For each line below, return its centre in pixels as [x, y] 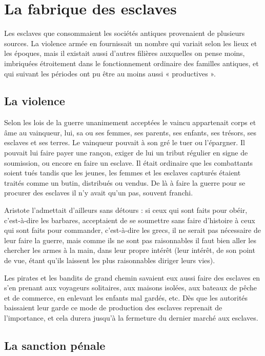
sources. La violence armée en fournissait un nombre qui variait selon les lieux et [131, 43]
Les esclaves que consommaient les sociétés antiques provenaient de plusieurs [125, 33]
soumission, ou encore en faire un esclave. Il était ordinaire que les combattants [129, 162]
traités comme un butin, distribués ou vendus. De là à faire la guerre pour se [125, 182]
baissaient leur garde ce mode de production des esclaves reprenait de [113, 308]
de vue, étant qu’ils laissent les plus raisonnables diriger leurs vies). [110, 260]
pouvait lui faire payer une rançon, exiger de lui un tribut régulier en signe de [126, 153]
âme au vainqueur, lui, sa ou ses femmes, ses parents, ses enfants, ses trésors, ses [130, 132]
